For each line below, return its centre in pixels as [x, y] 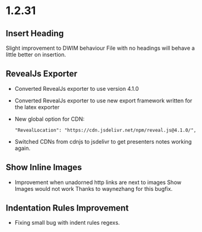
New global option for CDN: [49, 119]
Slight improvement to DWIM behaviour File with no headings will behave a [100, 48]
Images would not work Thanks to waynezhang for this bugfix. [94, 188]
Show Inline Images [44, 167]
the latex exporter [37, 107]
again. [22, 148]
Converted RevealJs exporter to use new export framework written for [103, 100]
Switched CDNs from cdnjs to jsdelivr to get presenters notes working [103, 141]
